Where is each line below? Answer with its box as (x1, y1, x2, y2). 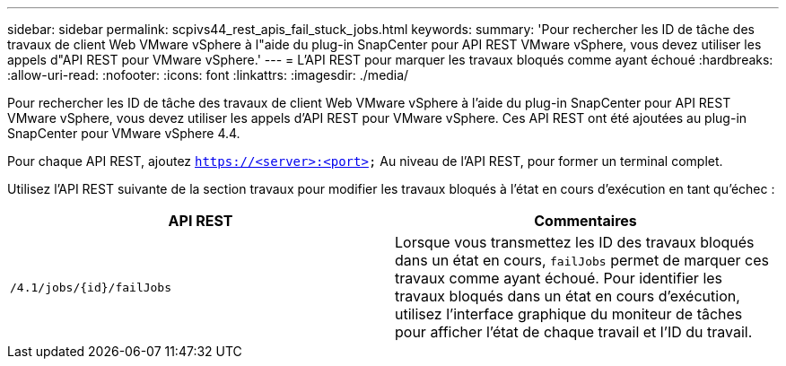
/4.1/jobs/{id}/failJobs (10, 280, 172, 294)
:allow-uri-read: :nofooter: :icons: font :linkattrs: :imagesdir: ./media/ (7, 67, 409, 83)
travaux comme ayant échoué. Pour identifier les (395, 269, 723, 287)
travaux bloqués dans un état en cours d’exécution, (395, 287, 740, 305)
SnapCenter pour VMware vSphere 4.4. (7, 126, 240, 141)
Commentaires (534, 212, 637, 230)
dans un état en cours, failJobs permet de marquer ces (395, 251, 770, 269)
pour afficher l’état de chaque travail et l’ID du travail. (395, 323, 753, 341)
